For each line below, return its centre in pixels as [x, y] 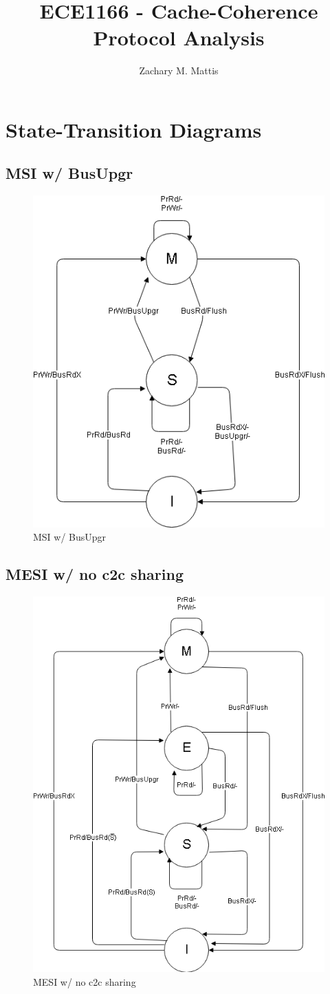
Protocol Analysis [179, 37]
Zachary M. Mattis [179, 71]
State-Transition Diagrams [134, 129]
